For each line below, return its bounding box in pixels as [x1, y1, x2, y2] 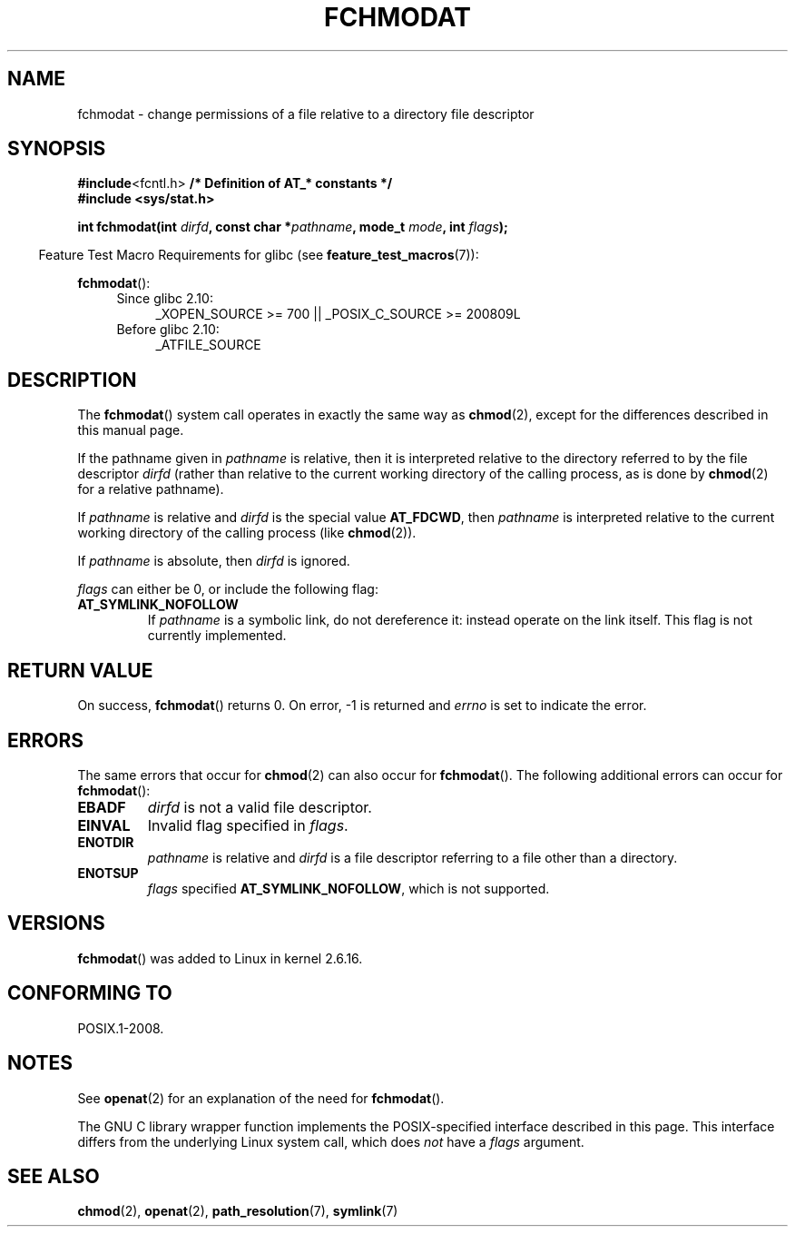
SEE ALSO [7, 1164, 100, 1188]
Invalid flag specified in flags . [147, 815, 348, 834]
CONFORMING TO [7, 982, 172, 1005]
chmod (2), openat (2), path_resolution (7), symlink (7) [77, 1203, 398, 1219]
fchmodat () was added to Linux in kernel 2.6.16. [77, 950, 363, 966]
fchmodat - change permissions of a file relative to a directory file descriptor [77, 105, 535, 122]
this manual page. [77, 422, 184, 439]
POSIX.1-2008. [77, 1020, 164, 1036]
